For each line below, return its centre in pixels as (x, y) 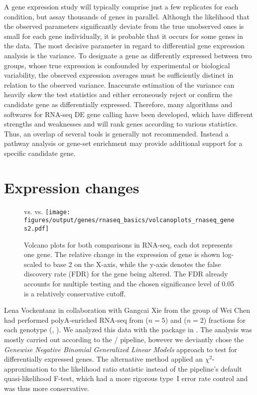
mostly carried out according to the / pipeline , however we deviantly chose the (124, 339)
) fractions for (224, 320)
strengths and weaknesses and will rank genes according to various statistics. (121, 124)
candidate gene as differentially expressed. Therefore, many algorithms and (118, 104)
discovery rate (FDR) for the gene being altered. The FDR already (126, 274)
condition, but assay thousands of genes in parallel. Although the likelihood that (127, 16)
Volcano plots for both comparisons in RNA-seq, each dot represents (128, 244)
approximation (26, 368)
